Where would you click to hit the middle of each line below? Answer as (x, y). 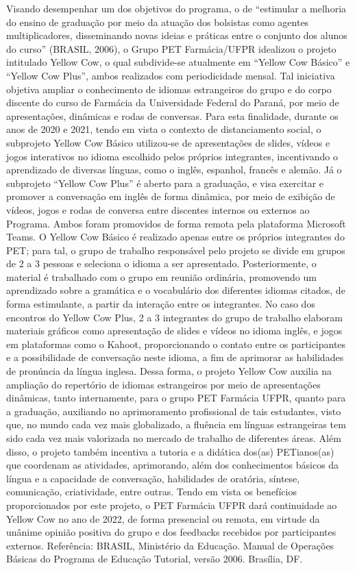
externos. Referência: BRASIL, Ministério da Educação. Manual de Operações (170, 545)
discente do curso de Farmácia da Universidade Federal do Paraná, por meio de (173, 102)
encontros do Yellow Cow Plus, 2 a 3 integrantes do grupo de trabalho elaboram (175, 317)
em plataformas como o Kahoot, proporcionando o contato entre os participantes (176, 344)
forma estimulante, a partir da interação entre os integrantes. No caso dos (161, 304)
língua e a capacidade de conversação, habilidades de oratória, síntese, (153, 478)
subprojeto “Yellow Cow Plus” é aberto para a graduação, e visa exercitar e (165, 183)
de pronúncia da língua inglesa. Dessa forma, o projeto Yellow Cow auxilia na (169, 371)
